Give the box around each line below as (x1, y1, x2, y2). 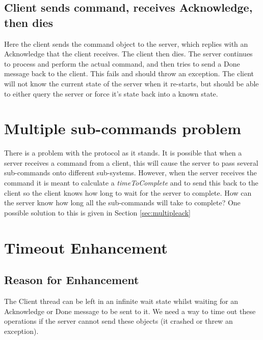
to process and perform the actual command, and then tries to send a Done (4, 58, 240, 69)
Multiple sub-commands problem (4, 118, 241, 139)
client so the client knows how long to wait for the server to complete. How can (4, 187, 252, 198)
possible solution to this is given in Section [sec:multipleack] (4, 207, 191, 218)
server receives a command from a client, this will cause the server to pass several (4, 157, 258, 168)
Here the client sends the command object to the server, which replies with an (4, 38, 248, 49)
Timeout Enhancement (4, 237, 168, 258)
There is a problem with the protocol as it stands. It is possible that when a (4, 147, 242, 158)
